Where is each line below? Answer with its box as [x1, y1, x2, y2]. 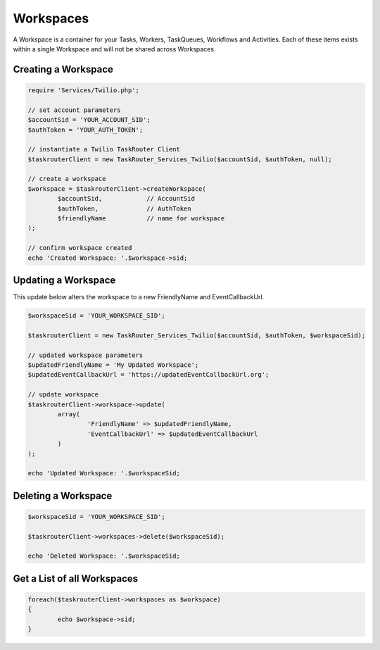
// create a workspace [27, 175, 106, 183]
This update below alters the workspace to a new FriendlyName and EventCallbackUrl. [13, 293, 265, 301]
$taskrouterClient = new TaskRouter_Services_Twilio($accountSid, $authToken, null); [27, 155, 332, 163]
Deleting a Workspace [13, 489, 113, 501]
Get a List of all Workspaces [13, 573, 139, 585]
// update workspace [27, 391, 99, 399]
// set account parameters [27, 106, 121, 114]
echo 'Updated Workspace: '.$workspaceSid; [27, 469, 181, 477]
